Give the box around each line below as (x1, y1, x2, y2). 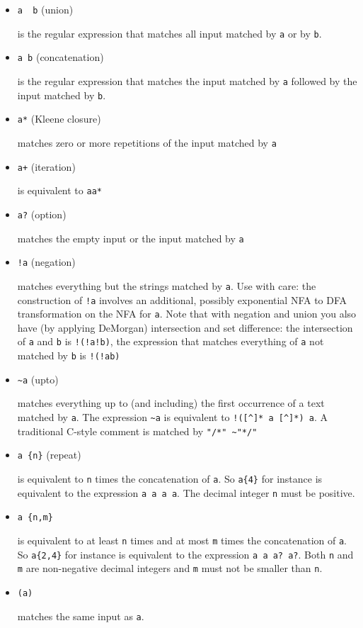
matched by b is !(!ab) (17, 348, 120, 363)
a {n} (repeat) (17, 447, 81, 462)
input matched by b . (17, 87, 106, 102)
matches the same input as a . (17, 608, 144, 623)
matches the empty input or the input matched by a (17, 230, 244, 245)
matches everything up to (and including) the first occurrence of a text (17, 396, 325, 410)
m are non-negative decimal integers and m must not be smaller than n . (17, 561, 323, 576)
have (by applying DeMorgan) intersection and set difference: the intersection (17, 320, 353, 335)
